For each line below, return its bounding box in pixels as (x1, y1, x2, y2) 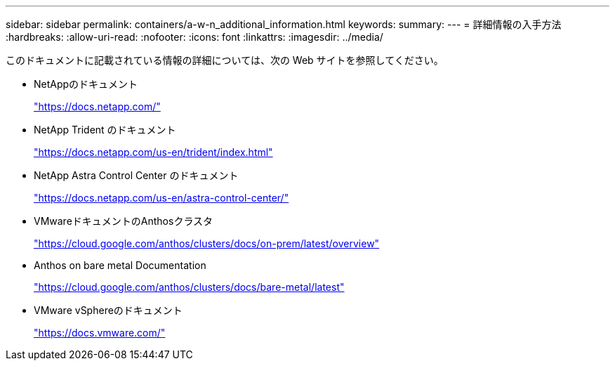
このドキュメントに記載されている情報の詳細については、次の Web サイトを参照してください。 (6, 54, 444, 66)
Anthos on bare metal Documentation (34, 259, 206, 271)
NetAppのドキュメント (34, 78, 138, 90)
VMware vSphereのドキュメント (34, 304, 183, 316)
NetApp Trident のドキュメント (34, 124, 176, 136)
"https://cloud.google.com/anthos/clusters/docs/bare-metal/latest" (34, 281, 345, 293)
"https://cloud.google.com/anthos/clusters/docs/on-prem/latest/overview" (34, 237, 380, 249)
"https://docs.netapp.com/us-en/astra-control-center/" (34, 192, 289, 204)
